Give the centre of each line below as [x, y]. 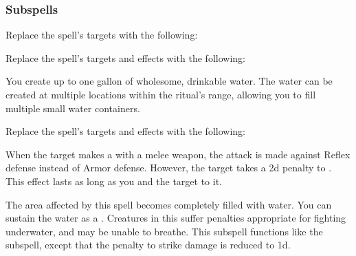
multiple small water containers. [73, 108]
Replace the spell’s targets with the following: [102, 35]
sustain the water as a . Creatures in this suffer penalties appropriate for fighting [176, 218]
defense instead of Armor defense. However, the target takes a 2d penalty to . [169, 168]
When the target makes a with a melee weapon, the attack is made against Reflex [178, 154]
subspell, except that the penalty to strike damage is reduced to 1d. [148, 245]
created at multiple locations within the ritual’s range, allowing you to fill [161, 94]
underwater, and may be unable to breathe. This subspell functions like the [164, 231]
